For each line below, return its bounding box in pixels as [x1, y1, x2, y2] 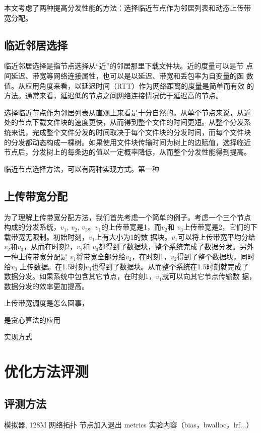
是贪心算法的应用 [4, 314, 60, 325]
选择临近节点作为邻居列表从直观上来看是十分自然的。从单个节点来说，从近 [4, 107, 251, 117]
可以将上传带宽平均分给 [177, 231, 255, 242]
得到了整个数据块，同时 [177, 251, 255, 261]
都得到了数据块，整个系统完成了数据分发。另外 [98, 241, 254, 252]
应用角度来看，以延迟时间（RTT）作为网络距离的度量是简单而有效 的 [25, 80, 254, 91]
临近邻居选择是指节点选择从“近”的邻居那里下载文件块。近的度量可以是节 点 [4, 60, 253, 71]
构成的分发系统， [4, 222, 60, 232]
